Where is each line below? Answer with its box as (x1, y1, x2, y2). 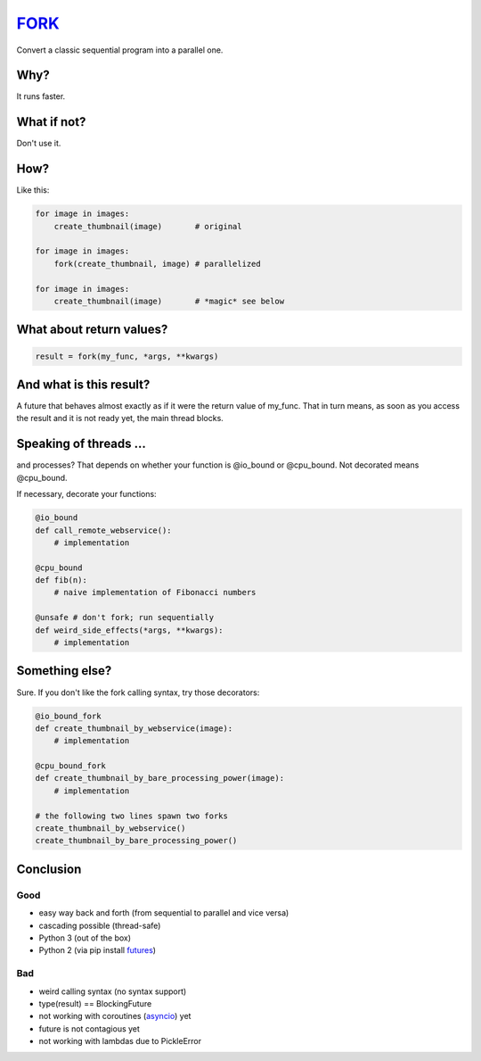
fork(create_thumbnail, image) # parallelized (53, 259, 262, 269)
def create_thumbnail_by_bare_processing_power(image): (35, 773, 285, 783)
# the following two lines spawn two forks (35, 810, 229, 821)
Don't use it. (16, 138, 61, 149)
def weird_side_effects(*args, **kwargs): (35, 625, 224, 635)
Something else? (16, 663, 112, 678)
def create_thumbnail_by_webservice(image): (35, 723, 233, 734)
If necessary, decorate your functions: (16, 489, 157, 500)
